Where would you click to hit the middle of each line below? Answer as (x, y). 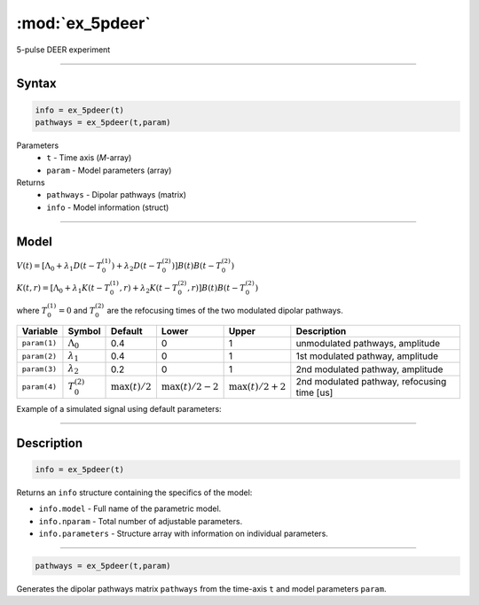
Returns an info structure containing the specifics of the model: (134, 493)
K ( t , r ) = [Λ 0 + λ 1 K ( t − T (63, 289)
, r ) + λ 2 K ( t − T (149, 289)
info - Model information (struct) (108, 207)
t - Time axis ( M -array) (89, 158)
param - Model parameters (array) (109, 170)
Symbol (84, 330)
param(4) (39, 387)
